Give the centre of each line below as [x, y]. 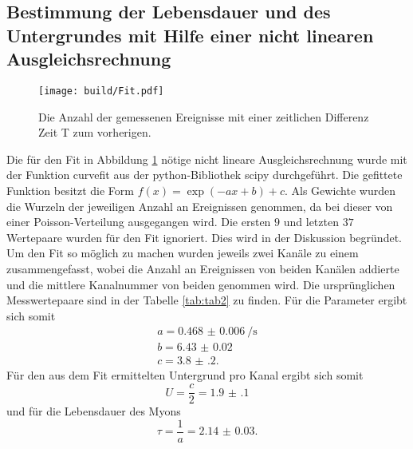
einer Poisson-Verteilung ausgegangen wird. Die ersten [139, 222]
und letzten [311, 222]
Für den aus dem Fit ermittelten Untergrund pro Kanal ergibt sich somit [185, 375]
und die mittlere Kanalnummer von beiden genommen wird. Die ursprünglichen [201, 284]
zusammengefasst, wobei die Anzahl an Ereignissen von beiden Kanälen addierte [203, 268]
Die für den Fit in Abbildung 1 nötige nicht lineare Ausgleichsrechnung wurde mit [207, 159]
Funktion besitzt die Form [70, 191]
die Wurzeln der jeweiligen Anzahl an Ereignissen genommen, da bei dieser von [200, 206]
